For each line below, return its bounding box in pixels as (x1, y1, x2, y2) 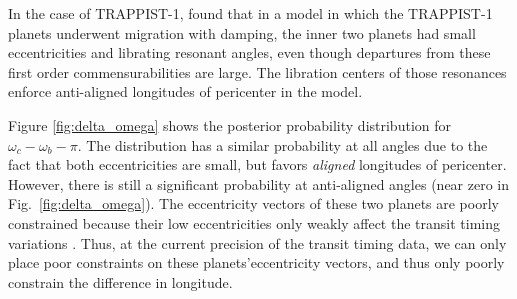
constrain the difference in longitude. (8, 271, 233, 292)
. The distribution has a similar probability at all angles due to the (77, 134, 488, 155)
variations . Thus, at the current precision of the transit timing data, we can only (8, 232, 507, 253)
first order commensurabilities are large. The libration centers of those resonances (8, 61, 507, 82)
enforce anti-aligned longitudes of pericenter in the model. (8, 81, 363, 102)
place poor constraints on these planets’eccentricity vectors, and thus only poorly (8, 252, 505, 273)
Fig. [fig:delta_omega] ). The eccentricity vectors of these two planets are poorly (8, 193, 499, 214)
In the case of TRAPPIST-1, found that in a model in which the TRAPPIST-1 (8, 3, 493, 23)
